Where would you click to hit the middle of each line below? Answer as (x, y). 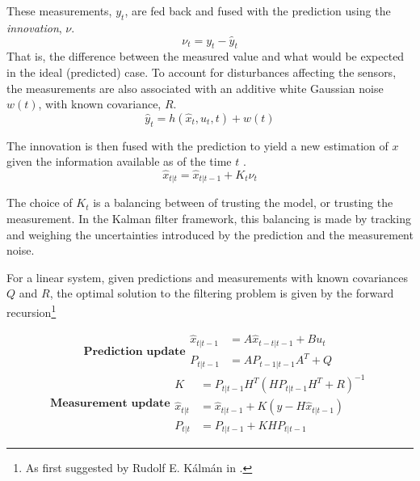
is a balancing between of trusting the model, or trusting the (243, 203)
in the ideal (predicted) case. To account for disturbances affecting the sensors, (202, 72)
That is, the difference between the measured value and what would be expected (206, 56)
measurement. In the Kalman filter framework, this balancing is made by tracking (209, 219)
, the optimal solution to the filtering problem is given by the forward (222, 293)
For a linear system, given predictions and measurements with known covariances (208, 277)
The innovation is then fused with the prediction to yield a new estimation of (197, 145)
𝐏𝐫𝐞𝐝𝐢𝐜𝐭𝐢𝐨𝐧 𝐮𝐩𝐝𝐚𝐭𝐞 (134, 351)
